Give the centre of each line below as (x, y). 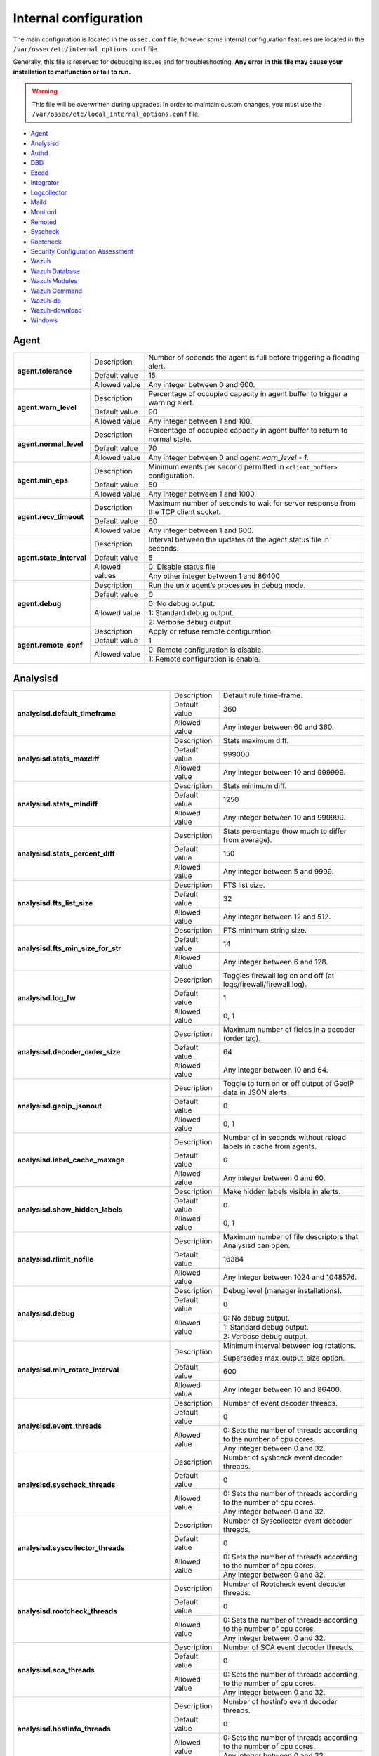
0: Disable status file (182, 567)
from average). (247, 840)
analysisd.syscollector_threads (71, 1547)
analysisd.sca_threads (56, 1670)
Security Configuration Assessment (82, 251)
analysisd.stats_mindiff (58, 804)
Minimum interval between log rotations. (290, 1346)
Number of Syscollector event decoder (287, 1521)
